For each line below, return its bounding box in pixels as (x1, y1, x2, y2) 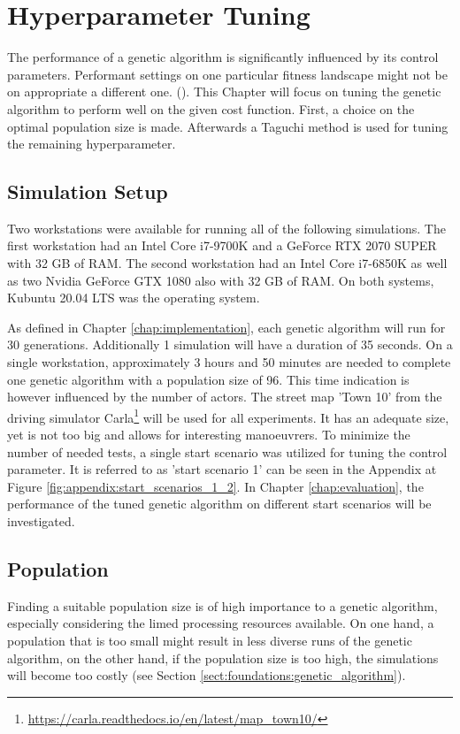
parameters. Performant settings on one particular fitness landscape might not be (7, 65, 448, 83)
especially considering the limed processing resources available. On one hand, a (7, 614, 434, 632)
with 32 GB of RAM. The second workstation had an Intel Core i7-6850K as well (7, 254, 448, 272)
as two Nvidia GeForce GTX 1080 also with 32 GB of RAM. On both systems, (7, 271, 434, 289)
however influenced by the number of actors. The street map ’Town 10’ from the (7, 387, 442, 406)
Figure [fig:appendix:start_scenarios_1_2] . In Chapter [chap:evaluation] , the (7, 477, 424, 495)
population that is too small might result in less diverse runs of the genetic (7, 631, 412, 650)
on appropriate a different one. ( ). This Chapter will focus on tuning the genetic (7, 82, 441, 101)
